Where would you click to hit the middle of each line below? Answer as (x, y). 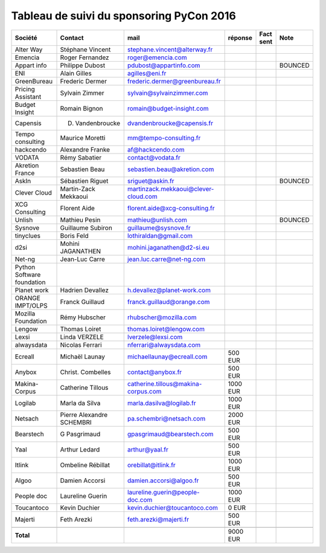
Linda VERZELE (82, 337)
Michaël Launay (82, 357)
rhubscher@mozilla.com (162, 317)
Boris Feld (74, 236)
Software (28, 274)
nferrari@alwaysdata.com (164, 344)
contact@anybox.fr (155, 372)
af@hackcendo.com (156, 149)
